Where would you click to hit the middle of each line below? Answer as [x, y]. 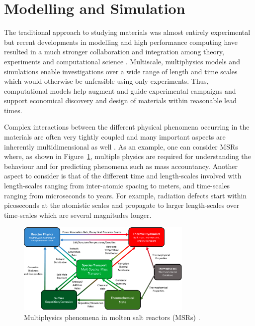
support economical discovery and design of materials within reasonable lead [120, 100]
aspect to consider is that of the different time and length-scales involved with [123, 176]
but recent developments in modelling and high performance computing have [121, 42]
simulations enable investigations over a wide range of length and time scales [121, 71]
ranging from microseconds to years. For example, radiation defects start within [126, 195]
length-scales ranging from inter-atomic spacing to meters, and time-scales [117, 186]
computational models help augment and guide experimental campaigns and [120, 90]
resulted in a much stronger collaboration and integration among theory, [114, 52]
